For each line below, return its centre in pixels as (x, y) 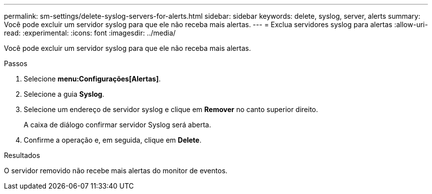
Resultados (22, 155)
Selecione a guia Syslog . (64, 94)
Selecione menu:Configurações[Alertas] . (92, 79)
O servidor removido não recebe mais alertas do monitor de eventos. (116, 171)
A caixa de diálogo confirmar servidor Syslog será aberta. (117, 125)
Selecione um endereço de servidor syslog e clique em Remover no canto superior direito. (171, 109)
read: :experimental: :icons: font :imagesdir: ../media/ (90, 33)
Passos (16, 63)
